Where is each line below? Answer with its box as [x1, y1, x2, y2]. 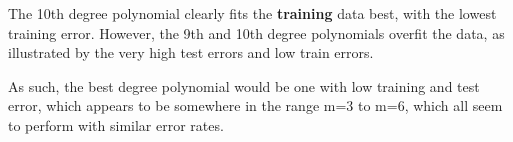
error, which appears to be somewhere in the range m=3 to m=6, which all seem [8, 95, 503, 116]
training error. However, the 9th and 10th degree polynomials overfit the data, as [8, 22, 505, 43]
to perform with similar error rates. [8, 114, 224, 135]
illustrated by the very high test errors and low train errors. [8, 42, 374, 63]
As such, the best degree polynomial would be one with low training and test [8, 75, 480, 96]
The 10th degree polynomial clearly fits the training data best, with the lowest [8, 3, 497, 23]
